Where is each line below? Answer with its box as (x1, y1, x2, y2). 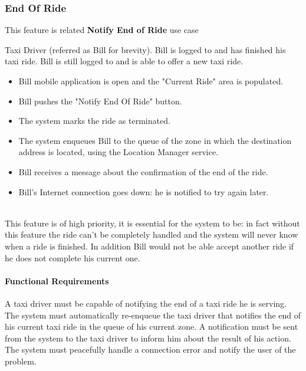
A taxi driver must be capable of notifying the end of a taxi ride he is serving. (5, 297, 287, 309)
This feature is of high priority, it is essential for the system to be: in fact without (5, 216, 300, 229)
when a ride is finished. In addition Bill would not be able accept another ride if (5, 239, 294, 252)
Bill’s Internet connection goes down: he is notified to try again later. (18, 185, 269, 198)
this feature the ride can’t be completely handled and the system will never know (5, 228, 298, 241)
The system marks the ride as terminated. (18, 114, 170, 127)
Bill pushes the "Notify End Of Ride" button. (18, 94, 182, 107)
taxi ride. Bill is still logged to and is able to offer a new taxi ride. (5, 55, 244, 67)
